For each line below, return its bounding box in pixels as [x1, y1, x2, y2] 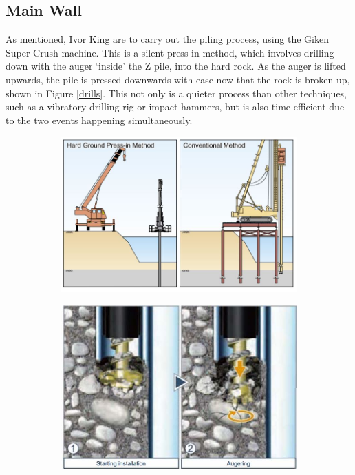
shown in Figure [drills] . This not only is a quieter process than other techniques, [6, 85, 347, 100]
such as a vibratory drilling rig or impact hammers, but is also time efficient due [6, 99, 345, 114]
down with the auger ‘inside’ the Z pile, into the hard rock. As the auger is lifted [6, 59, 346, 73]
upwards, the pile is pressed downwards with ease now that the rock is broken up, [6, 72, 350, 86]
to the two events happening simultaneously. [6, 112, 193, 127]
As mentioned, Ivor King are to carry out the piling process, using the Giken [6, 32, 329, 46]
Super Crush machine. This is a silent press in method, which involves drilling [6, 45, 334, 59]
